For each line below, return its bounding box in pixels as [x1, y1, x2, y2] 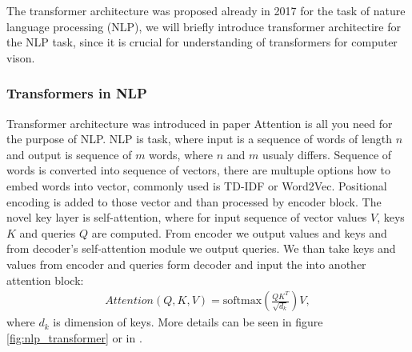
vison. [6, 49, 35, 66]
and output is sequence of [6, 146, 132, 162]
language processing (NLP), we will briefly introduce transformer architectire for [6, 18, 401, 34]
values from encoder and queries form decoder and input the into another [6, 255, 366, 272]
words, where [149, 146, 213, 162]
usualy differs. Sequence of [262, 146, 392, 162]
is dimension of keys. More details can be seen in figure [53, 314, 323, 330]
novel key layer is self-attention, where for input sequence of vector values [6, 209, 367, 226]
